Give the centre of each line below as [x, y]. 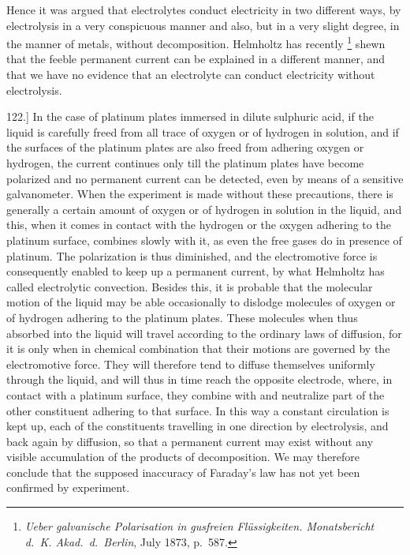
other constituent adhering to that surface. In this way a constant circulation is [198, 410]
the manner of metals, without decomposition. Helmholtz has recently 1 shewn [196, 42]
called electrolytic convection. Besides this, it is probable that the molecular [190, 286]
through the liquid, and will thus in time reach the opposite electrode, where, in [199, 379]
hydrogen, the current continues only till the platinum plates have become [185, 163]
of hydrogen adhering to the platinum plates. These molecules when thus [182, 317]
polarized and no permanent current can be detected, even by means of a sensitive [205, 178]
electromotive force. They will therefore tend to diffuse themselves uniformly [191, 364]
